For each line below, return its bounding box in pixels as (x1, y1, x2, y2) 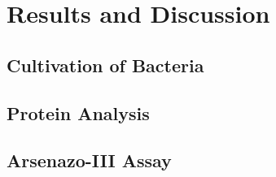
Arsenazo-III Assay (7, 148, 172, 173)
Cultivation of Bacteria (7, 52, 204, 77)
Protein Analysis (7, 100, 150, 125)
